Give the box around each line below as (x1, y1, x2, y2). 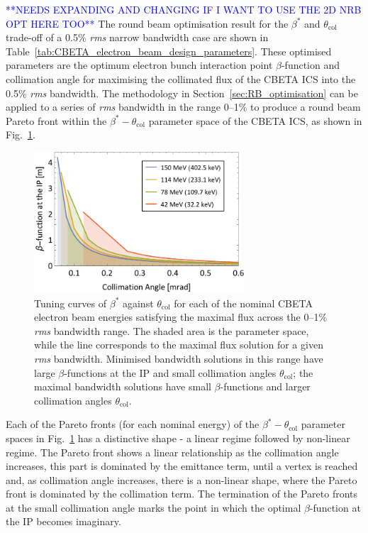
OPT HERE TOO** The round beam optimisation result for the (6, 16, 289, 31)
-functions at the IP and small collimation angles (64, 365, 277, 380)
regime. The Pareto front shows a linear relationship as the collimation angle (6, 444, 339, 459)
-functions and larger (220, 379, 311, 394)
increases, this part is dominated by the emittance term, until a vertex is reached (6, 458, 358, 473)
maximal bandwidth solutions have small (34, 379, 211, 394)
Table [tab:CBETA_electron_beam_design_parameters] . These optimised (6, 43, 332, 58)
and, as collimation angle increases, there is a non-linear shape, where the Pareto (6, 472, 357, 487)
